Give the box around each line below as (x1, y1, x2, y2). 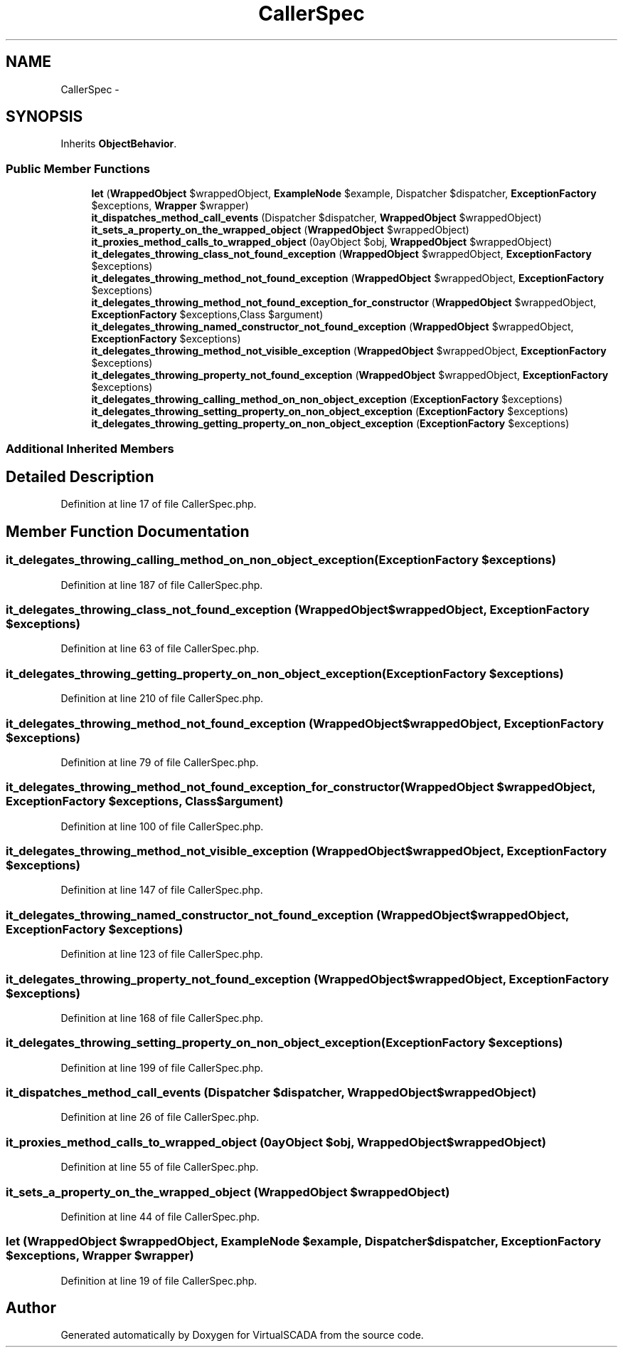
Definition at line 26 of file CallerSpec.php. (60, 1111, 260, 1124)
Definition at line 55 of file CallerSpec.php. (60, 1161, 259, 1174)
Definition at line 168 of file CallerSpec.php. (60, 1011, 264, 1024)
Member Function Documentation (6, 522, 250, 540)
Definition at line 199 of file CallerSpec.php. (60, 1061, 264, 1074)
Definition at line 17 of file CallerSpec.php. (60, 498, 257, 511)
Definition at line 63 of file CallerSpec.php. (60, 642, 260, 655)
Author (6, 1299, 56, 1317)
